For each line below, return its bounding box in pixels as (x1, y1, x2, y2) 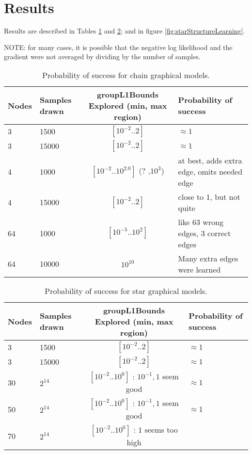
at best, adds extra (178, 154, 242, 166)
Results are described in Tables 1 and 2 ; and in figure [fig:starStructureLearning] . (4, 26, 245, 36)
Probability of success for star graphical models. (45, 285, 207, 296)
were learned (178, 263, 221, 275)
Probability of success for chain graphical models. (42, 69, 210, 81)
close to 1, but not (178, 191, 240, 202)
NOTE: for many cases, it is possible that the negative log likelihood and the (4, 42, 233, 52)
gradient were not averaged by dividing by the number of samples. (4, 51, 201, 62)
